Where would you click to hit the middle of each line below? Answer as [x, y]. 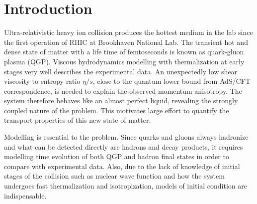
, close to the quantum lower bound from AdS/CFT [171, 81]
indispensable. [25, 195]
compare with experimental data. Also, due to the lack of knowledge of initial [122, 166]
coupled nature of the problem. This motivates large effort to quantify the [117, 110]
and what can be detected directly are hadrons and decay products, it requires [124, 146]
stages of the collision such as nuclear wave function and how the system [114, 176]
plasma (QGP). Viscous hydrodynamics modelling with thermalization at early [124, 61]
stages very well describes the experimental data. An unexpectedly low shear [121, 71]
